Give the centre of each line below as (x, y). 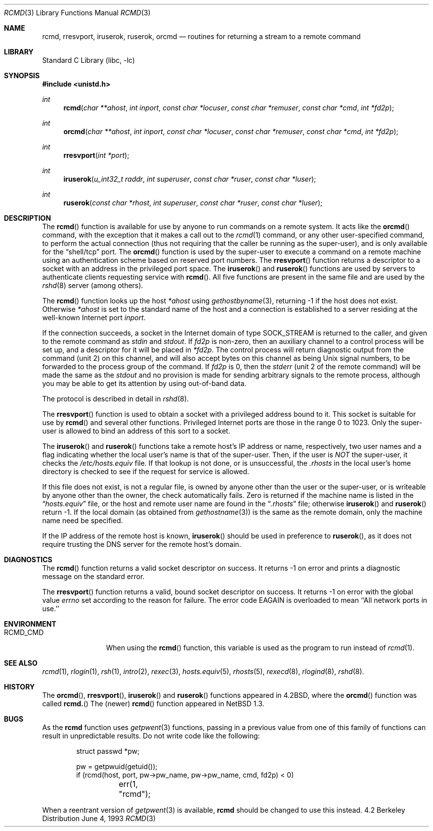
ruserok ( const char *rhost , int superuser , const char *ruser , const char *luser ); (193, 203)
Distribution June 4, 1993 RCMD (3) (99, 818)
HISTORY (20, 687)
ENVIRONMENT (30, 624)
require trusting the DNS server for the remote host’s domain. (142, 544)
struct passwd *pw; (108, 751)
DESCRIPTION (28, 218)
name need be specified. (83, 520)
